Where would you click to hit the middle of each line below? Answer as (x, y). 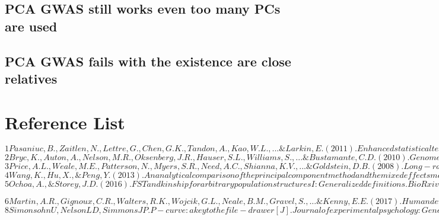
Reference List (65, 122)
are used (31, 26)
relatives (31, 78)
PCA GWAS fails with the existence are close (148, 61)
